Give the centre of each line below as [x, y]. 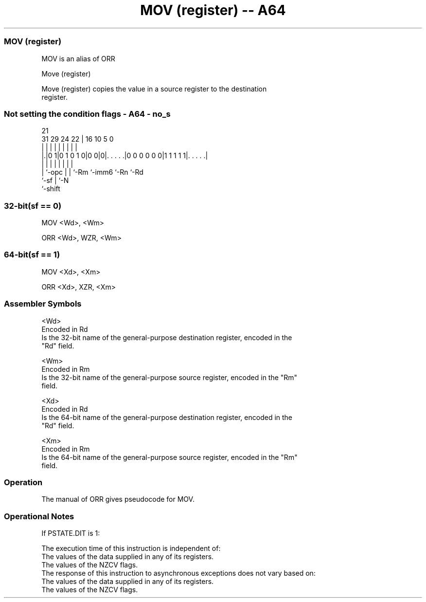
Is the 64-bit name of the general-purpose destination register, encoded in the [167, 417]
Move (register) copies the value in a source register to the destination [154, 89]
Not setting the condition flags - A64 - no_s [87, 114]
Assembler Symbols [43, 304]
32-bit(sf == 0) [33, 206]
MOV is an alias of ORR [78, 58]
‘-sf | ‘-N [55, 181]
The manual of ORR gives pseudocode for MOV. [118, 499]
